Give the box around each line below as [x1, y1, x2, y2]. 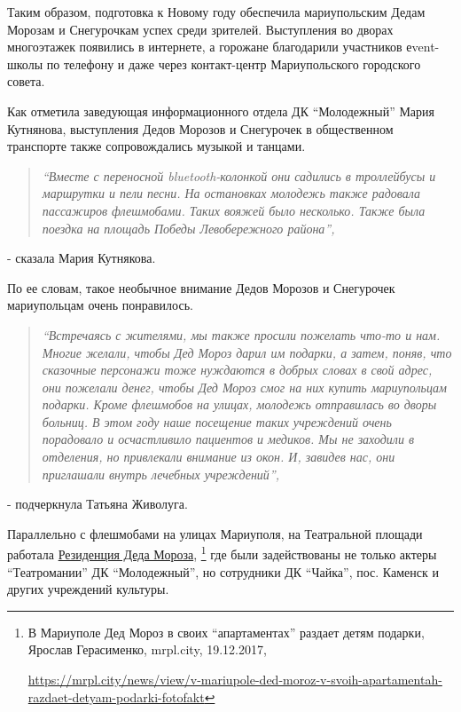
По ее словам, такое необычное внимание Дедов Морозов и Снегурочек [7, 278, 395, 297]
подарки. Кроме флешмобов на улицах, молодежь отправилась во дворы [42, 395, 437, 414]
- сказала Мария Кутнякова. [7, 249, 156, 267]
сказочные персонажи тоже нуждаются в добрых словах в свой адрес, [42, 360, 433, 379]
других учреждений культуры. [7, 580, 169, 598]
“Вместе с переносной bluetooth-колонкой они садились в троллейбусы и [42, 166, 436, 185]
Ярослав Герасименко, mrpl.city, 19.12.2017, [27, 640, 267, 659]
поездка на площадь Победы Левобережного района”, [42, 218, 335, 237]
